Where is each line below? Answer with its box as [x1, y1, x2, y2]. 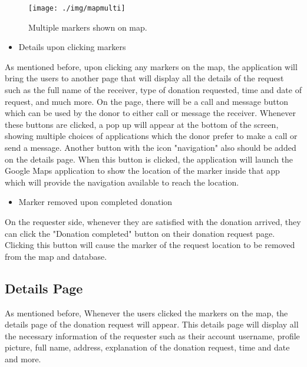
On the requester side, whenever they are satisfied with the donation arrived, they [5, 215, 301, 227]
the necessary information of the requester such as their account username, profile [5, 329, 300, 342]
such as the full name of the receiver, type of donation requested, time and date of [5, 84, 302, 96]
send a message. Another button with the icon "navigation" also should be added [5, 141, 296, 153]
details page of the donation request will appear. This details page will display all [5, 318, 299, 330]
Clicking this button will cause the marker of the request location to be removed [5, 239, 295, 251]
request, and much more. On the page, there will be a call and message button [5, 95, 288, 107]
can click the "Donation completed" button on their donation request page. [5, 227, 275, 239]
